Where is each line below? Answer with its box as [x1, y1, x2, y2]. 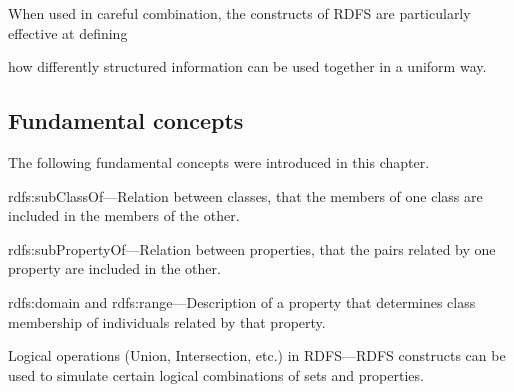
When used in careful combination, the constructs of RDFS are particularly [8, 3, 471, 23]
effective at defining [8, 22, 128, 43]
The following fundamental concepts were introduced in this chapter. [8, 151, 430, 172]
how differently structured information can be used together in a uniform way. [8, 56, 487, 77]
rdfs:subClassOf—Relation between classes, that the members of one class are [8, 185, 483, 206]
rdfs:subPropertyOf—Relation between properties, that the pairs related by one [8, 238, 496, 259]
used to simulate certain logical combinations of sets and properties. [8, 364, 424, 385]
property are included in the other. [8, 258, 221, 279]
